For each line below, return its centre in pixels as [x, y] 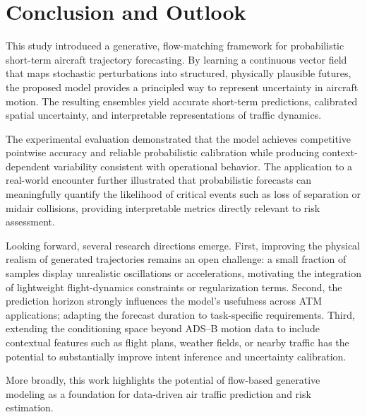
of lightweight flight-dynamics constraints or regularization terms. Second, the [174, 287]
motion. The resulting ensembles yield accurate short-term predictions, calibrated [182, 101]
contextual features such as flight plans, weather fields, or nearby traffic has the [178, 342]
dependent [28, 166]
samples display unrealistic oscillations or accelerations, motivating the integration [183, 273]
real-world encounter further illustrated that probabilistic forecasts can [159, 180]
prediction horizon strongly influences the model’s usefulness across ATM [164, 301]
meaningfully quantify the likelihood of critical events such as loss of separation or [183, 194]
